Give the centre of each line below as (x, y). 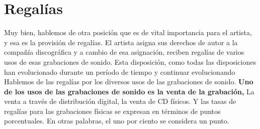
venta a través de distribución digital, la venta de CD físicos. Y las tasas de (120, 101)
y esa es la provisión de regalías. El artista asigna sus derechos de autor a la (121, 42)
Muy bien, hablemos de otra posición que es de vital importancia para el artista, (128, 32)
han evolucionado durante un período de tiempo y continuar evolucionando (120, 72)
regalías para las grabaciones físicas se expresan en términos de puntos (112, 111)
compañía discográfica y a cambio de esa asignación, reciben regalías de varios (124, 52)
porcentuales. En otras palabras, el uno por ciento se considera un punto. (117, 121)
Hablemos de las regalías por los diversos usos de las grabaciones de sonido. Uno (129, 82)
